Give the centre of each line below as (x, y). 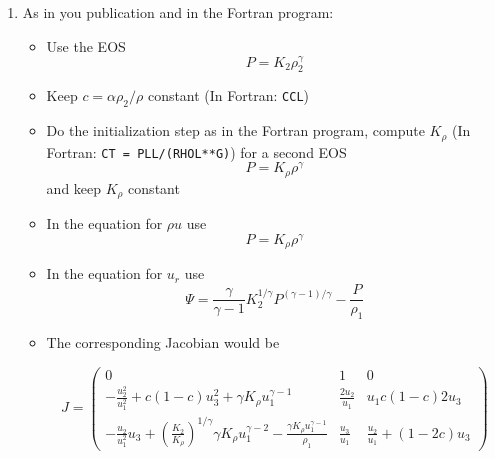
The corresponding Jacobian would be (163, 341)
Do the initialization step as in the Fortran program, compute (235, 130)
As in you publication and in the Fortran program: (178, 12)
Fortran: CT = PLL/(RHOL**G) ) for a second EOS (196, 151)
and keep (74, 187)
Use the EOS (86, 45)
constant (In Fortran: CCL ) (228, 95)
